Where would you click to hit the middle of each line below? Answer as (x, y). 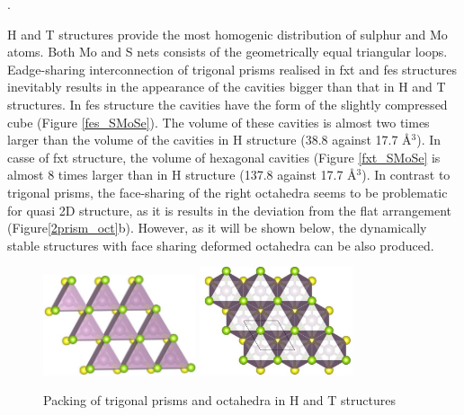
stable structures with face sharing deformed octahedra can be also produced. (221, 245)
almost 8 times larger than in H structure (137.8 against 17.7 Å (182, 175)
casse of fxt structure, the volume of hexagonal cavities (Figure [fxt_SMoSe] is (224, 157)
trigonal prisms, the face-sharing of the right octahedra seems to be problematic (228, 192)
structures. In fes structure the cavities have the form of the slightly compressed (228, 104)
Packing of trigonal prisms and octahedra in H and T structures (219, 400)
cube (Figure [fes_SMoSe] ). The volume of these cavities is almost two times (219, 122)
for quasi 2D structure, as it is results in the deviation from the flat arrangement (230, 210)
